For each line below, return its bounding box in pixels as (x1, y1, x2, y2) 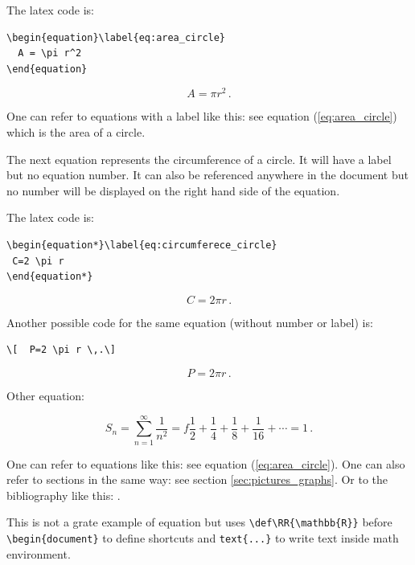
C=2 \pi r (12, 255, 64, 267)
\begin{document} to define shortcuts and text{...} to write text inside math (6, 530, 399, 547)
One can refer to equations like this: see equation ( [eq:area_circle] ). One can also (6, 455, 405, 472)
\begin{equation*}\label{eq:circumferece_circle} (6, 240, 277, 252)
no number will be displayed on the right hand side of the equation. (6, 182, 340, 199)
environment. (6, 545, 71, 562)
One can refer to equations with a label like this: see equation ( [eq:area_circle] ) (6, 108, 397, 125)
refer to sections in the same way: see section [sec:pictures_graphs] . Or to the (6, 471, 388, 488)
